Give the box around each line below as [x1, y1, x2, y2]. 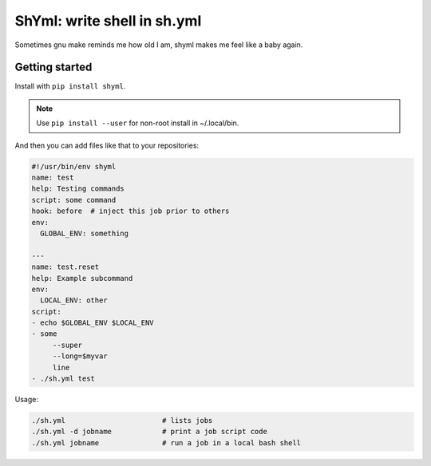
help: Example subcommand [31, 274, 133, 282]
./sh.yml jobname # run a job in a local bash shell [31, 438, 302, 447]
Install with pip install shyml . [14, 81, 126, 91]
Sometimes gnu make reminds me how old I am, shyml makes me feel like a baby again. [14, 40, 303, 49]
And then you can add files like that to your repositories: [14, 140, 200, 150]
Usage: [14, 395, 39, 405]
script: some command [31, 195, 117, 204]
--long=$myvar [52, 352, 108, 361]
